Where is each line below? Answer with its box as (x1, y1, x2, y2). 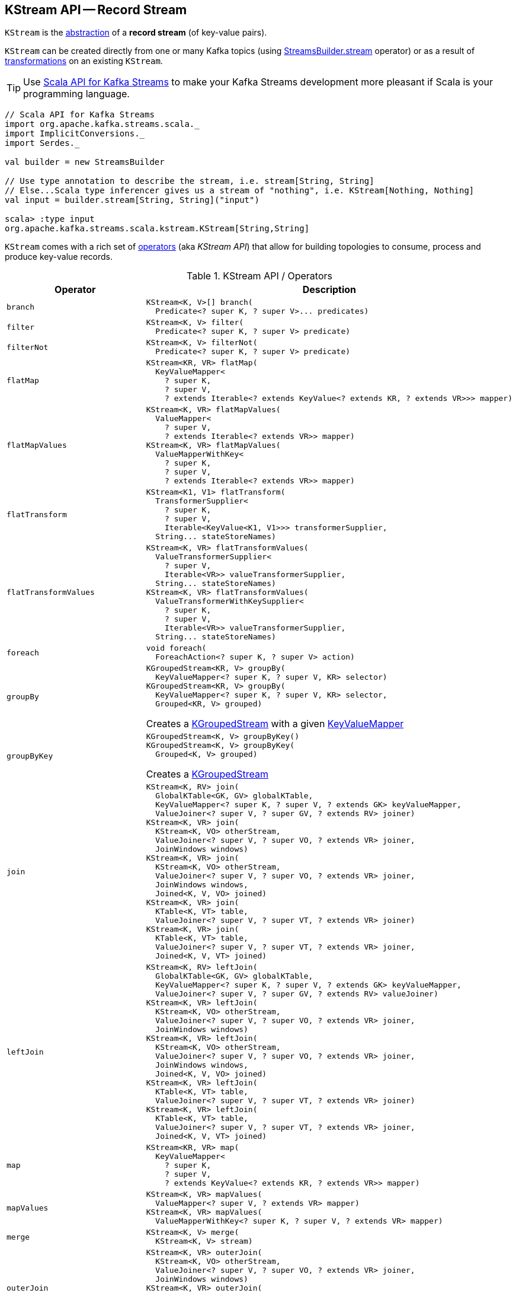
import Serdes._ (5, 138, 80, 148)
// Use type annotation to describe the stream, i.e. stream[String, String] (5, 176, 374, 186)
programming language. (23, 88, 130, 100)
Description (302, 284, 357, 296)
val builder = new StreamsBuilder (5, 157, 165, 167)
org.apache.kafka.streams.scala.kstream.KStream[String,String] (5, 224, 310, 234)
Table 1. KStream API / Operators (187, 270, 332, 282)
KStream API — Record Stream (5, 2, 187, 17)
